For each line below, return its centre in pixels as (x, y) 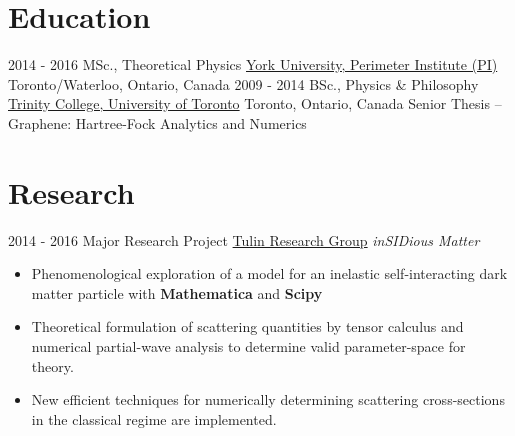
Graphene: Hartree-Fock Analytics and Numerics (157, 122)
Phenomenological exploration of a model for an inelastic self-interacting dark (269, 273)
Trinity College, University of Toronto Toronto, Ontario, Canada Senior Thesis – (255, 103)
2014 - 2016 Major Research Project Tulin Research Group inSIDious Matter (244, 239)
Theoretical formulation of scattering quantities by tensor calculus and (247, 326)
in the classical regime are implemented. (154, 418)
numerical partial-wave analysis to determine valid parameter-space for (248, 346)
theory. (52, 365)
